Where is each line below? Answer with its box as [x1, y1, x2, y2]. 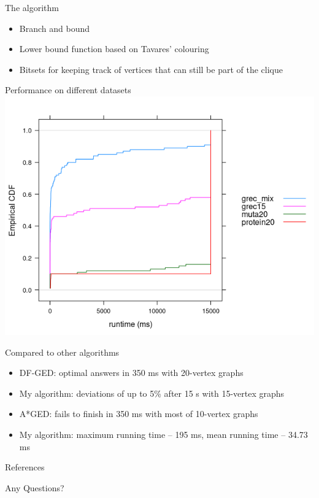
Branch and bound [19, 21, 90, 34]
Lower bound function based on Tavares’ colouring [19, 42, 209, 55]
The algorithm [5, 1, 59, 13]
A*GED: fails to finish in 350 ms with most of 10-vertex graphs [19, 407, 258, 420]
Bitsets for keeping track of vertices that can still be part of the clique [19, 63, 283, 75]
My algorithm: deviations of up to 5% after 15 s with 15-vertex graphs [19, 386, 285, 399]
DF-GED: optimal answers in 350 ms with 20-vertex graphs [19, 366, 244, 379]
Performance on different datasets [5, 83, 131, 96]
